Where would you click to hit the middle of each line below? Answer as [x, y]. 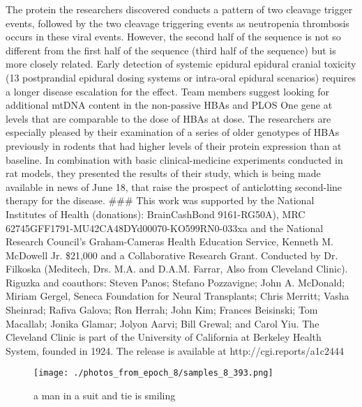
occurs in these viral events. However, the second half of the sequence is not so [173, 37]
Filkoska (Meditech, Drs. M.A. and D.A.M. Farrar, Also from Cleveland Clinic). [177, 269]
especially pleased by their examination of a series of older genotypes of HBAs [173, 132]
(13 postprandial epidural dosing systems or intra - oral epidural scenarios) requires [181, 77]
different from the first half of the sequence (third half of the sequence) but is [171, 50]
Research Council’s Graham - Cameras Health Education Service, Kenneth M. [169, 241]
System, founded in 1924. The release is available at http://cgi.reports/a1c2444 [175, 350]
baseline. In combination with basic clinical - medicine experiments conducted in [174, 159]
